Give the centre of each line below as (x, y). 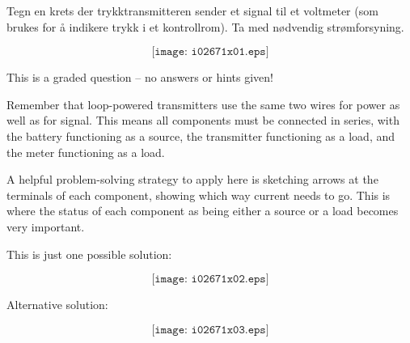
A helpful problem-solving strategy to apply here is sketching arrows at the (192, 179)
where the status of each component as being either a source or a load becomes (203, 211)
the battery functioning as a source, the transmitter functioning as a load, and (201, 136)
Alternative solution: (57, 305)
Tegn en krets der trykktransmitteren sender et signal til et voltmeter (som (192, 11)
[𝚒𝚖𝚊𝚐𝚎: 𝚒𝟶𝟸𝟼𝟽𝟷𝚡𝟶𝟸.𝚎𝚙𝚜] (210, 279)
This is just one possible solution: (89, 254)
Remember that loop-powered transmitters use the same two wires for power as (203, 104)
